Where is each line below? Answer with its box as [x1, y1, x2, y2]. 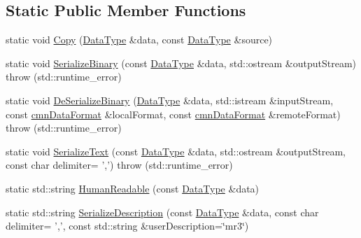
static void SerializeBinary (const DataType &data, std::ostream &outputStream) [6, 55, 357, 70]
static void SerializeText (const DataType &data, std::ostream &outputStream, [6, 143, 346, 158]
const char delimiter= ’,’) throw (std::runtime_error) [6, 157, 233, 172]
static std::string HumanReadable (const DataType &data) [6, 181, 260, 195]
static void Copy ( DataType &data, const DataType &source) [6, 32, 273, 47]
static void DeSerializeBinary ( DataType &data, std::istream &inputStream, [6, 92, 334, 107]
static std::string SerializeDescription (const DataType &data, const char [6, 204, 319, 219]
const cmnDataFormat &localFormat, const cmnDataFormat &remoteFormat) [6, 106, 341, 121]
